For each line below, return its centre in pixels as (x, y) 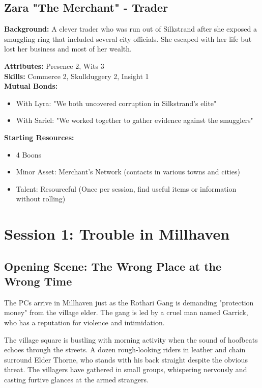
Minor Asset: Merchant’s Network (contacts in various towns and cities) (128, 172)
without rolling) (41, 199)
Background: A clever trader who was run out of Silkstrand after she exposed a (131, 29)
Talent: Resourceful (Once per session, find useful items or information (126, 188)
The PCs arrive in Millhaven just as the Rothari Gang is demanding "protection (129, 302)
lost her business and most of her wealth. (68, 49)
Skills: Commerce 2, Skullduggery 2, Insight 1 (77, 76)
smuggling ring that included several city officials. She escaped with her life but (128, 38)
